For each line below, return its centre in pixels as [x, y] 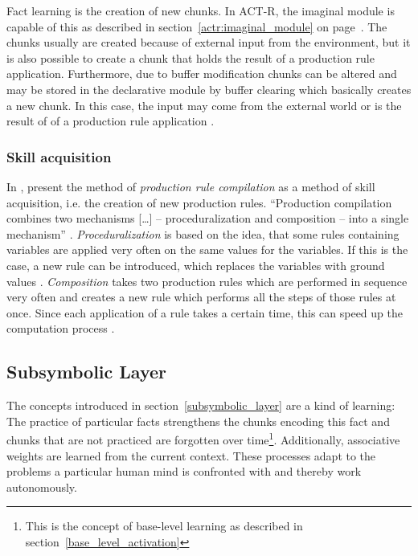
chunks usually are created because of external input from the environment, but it [209, 42]
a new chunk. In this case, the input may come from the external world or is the [204, 105]
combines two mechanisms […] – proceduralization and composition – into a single [208, 218]
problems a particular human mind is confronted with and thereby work [184, 471]
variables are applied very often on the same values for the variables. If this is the [207, 249]
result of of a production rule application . [111, 121]
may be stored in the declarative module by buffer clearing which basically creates [209, 89]
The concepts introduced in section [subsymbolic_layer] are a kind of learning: [201, 405]
